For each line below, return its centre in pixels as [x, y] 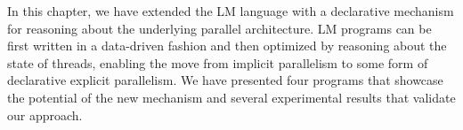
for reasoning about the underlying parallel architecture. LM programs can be [219, 28]
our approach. [45, 115]
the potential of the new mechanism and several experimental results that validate [231, 97]
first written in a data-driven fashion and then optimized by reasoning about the [227, 46]
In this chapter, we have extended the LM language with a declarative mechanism [231, 11]
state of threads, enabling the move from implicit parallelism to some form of [218, 62]
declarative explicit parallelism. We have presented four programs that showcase [225, 80]
